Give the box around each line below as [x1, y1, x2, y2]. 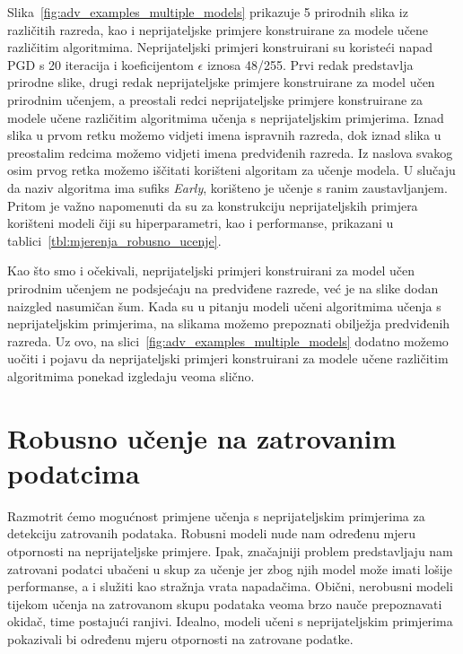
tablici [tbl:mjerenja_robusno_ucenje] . [7, 231, 222, 249]
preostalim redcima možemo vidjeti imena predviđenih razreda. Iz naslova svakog [7, 143, 453, 161]
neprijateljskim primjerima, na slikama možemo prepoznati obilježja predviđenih [7, 314, 450, 333]
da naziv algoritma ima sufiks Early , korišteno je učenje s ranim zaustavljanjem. [7, 178, 448, 196]
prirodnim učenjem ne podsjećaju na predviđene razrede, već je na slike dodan [7, 278, 439, 297]
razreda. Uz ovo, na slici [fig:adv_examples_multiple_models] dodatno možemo [7, 331, 449, 350]
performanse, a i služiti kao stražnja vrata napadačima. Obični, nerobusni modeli [7, 577, 453, 596]
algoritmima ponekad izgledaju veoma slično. [7, 366, 255, 385]
